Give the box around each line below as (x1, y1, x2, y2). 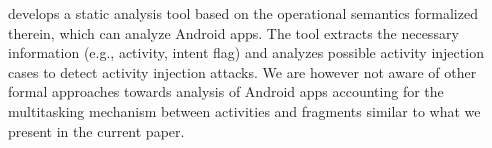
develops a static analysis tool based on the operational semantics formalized (8, 3, 478, 23)
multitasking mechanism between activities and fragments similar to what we (8, 100, 481, 121)
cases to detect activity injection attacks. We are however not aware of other (8, 61, 477, 82)
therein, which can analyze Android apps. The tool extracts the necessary (8, 22, 459, 43)
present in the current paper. (8, 120, 185, 141)
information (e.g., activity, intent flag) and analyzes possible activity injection (8, 42, 484, 63)
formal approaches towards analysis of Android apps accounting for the (8, 81, 444, 102)
